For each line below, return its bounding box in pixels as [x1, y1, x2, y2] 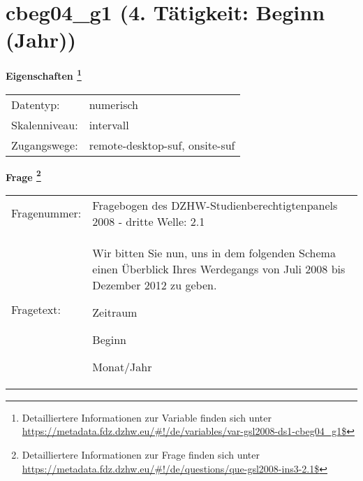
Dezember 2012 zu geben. [92, 276, 217, 293]
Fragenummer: [11, 205, 82, 222]
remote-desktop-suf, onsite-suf [89, 136, 235, 153]
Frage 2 [6, 167, 41, 184]
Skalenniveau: [11, 116, 78, 133]
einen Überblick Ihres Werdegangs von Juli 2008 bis [92, 260, 346, 277]
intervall [89, 116, 129, 133]
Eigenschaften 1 [6, 66, 82, 82]
